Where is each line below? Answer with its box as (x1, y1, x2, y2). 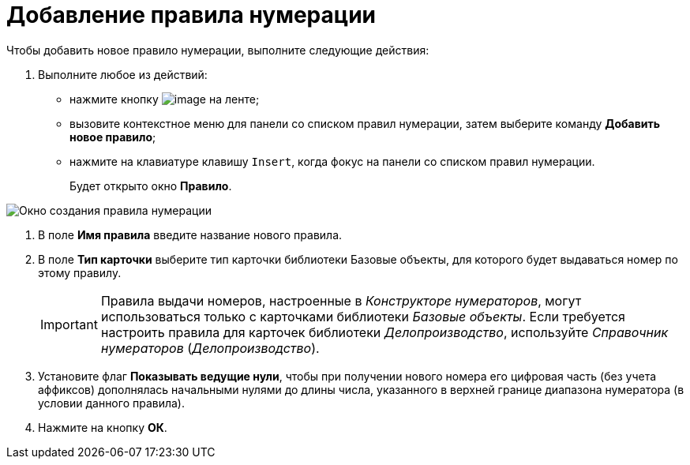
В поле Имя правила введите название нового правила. (38, 227, 343, 242)
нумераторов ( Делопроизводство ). (100, 339, 320, 356)
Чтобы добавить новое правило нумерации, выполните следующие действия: (6, 43, 429, 57)
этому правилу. (38, 265, 122, 279)
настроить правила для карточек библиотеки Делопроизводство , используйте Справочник (100, 324, 669, 340)
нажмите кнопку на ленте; (69, 92, 260, 106)
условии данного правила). (38, 396, 186, 410)
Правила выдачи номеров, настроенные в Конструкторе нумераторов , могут (100, 292, 582, 309)
